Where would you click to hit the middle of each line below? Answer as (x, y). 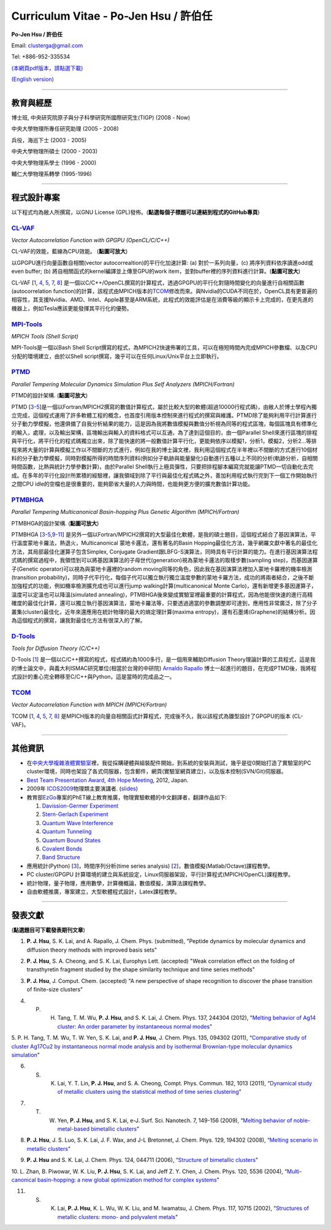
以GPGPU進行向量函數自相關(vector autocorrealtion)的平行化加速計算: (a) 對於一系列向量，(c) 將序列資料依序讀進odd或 (162, 262)
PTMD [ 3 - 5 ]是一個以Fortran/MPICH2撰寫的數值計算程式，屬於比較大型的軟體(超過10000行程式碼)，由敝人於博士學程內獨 (164, 407)
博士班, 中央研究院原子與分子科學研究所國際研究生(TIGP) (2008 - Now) (101, 118)
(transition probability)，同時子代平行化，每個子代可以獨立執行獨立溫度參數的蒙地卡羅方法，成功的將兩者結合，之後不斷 (163, 577)
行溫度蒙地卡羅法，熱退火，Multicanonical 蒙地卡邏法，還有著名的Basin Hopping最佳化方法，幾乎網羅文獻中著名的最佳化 (165, 543)
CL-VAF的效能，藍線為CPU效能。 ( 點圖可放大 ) (70, 251)
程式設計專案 (36, 197)
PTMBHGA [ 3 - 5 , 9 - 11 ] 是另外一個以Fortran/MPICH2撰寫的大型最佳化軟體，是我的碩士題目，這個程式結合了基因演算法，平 (164, 535)
